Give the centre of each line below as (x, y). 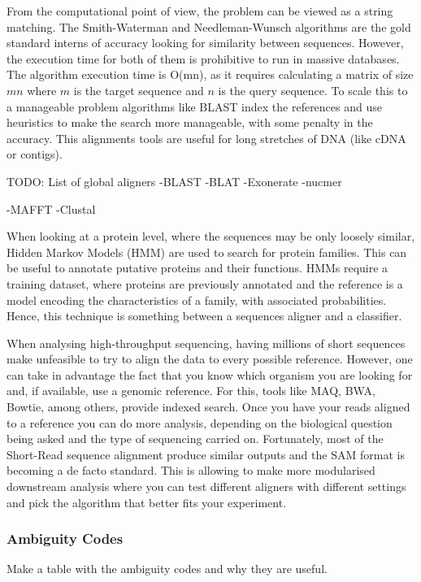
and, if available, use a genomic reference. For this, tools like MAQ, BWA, (191, 391)
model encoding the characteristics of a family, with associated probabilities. (197, 300)
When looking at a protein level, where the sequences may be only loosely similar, (211, 236)
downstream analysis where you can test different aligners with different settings (206, 486)
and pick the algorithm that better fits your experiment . (147, 502)
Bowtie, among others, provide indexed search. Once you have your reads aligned (208, 407)
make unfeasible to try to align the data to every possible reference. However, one (210, 359)
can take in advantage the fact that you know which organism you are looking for (210, 374)
